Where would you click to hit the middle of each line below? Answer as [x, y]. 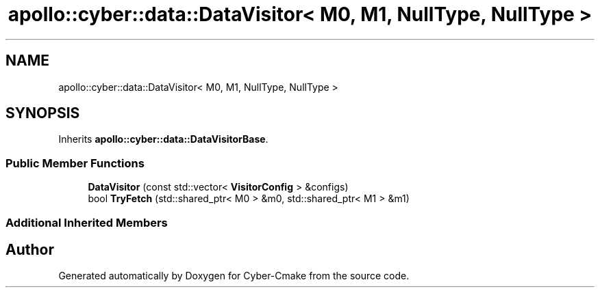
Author [30, 249]
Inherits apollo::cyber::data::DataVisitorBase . [163, 139]
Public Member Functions [75, 163]
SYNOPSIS [43, 113]
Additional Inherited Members [87, 222]
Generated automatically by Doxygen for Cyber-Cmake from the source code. [234, 276]
